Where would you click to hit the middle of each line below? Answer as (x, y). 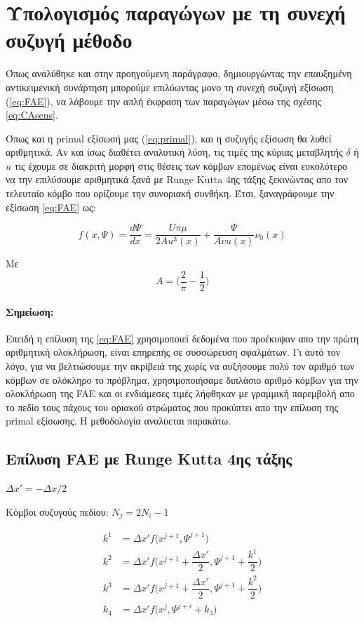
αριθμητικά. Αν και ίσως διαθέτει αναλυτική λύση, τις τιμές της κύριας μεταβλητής (174, 152)
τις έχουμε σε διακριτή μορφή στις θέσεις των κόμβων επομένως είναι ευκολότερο (181, 165)
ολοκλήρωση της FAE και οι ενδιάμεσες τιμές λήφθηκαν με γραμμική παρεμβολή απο (180, 393)
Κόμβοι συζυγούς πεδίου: (57, 511)
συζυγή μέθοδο (69, 40)
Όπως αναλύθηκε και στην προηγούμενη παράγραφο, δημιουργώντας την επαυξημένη (179, 73)
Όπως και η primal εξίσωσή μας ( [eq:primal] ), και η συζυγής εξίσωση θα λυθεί (169, 138)
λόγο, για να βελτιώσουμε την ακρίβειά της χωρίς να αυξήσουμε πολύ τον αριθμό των (180, 365)
